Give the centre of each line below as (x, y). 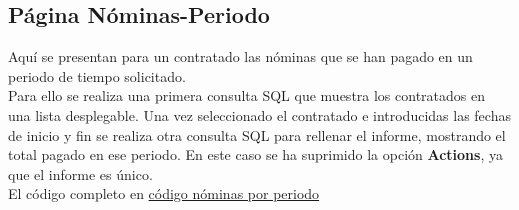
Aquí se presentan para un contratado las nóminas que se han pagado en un (240, 56)
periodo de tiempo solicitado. (97, 75)
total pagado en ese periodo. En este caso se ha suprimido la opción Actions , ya (255, 154)
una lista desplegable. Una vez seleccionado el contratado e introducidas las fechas (259, 114)
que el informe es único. (80, 173)
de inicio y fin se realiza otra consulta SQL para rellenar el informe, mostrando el (257, 134)
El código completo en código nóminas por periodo (164, 193)
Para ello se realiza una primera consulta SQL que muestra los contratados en (246, 95)
